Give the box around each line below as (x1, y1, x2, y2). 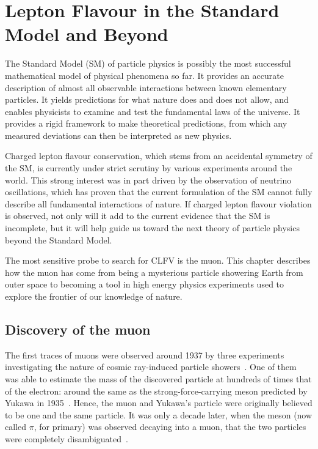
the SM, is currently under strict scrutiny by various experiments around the (5, 161, 292, 174)
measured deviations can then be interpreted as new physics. (5, 128, 232, 141)
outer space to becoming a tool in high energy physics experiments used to (5, 278, 284, 291)
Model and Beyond (5, 21, 168, 46)
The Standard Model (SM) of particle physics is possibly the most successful (5, 57, 291, 70)
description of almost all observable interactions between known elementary (5, 81, 287, 94)
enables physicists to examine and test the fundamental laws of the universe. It (5, 105, 300, 117)
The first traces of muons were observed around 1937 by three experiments (5, 348, 284, 361)
